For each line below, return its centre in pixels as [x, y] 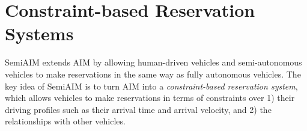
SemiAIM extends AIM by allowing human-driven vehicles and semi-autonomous [153, 62]
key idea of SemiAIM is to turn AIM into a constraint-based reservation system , [151, 86]
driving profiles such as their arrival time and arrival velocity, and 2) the [138, 109]
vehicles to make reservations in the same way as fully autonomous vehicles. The [153, 74]
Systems [39, 33]
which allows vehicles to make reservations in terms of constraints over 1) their [150, 98]
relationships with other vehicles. [65, 121]
